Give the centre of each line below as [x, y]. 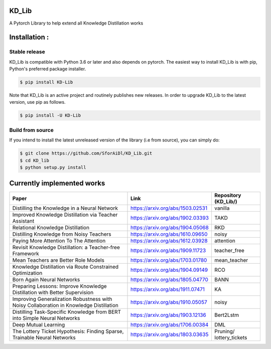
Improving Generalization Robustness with [62, 299]
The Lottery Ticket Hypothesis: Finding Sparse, [68, 331]
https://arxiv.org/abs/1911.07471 [168, 289]
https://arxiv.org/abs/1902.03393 [170, 218]
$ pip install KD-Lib [46, 82]
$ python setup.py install [53, 167]
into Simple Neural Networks [46, 318]
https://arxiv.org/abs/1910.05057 [169, 302]
